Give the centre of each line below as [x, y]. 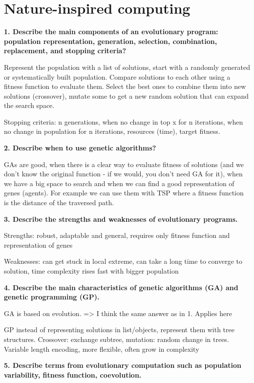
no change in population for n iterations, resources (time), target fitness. [112, 131]
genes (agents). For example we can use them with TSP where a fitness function [124, 193]
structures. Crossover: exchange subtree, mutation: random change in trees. [116, 339]
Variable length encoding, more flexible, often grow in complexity [102, 349]
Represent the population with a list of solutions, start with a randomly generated [127, 67]
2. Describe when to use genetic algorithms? [80, 148]
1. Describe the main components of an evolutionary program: [111, 32]
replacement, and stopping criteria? [65, 51]
